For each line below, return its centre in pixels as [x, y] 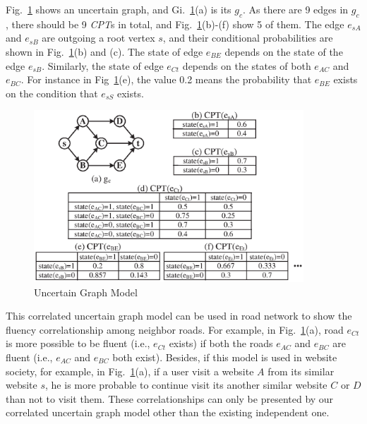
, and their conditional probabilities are [248, 38]
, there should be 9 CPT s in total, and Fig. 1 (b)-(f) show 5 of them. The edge [175, 24]
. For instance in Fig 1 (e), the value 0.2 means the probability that [166, 79]
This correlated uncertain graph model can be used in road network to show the [179, 316]
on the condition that [52, 93]
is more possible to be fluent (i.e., [78, 343]
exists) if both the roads [221, 343]
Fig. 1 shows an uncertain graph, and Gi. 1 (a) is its [119, 9]
